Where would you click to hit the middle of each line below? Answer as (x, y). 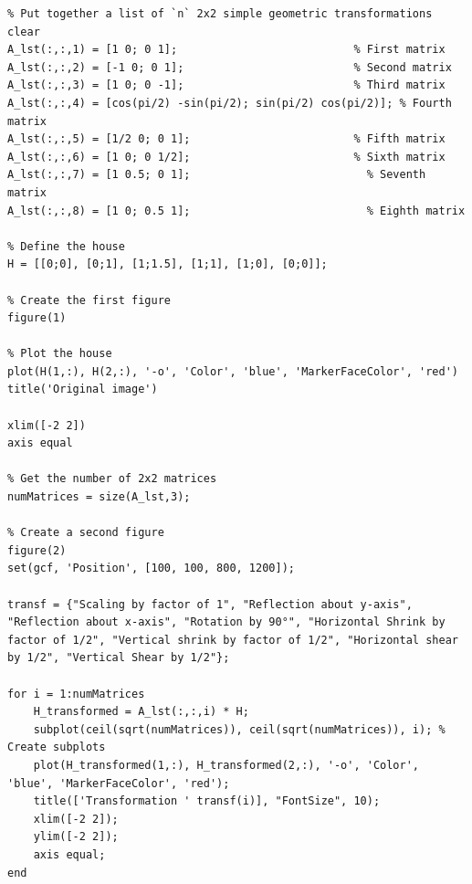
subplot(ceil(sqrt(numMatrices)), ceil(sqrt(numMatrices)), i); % (239, 729)
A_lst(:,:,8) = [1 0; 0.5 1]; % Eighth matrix (236, 210)
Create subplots (57, 747)
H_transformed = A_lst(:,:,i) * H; (141, 712)
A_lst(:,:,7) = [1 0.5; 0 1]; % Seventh (217, 175)
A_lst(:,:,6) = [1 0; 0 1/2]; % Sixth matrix (226, 157)
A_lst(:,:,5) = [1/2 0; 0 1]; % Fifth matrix (226, 139)
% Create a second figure (86, 533)
